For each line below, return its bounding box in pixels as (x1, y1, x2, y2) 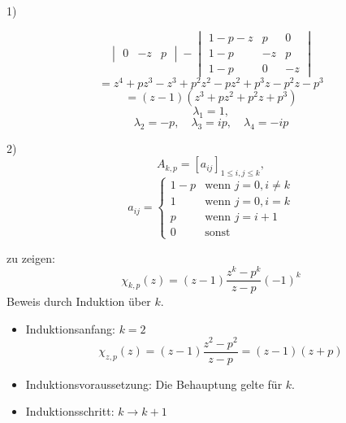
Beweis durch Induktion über (6, 293, 151, 310)
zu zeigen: (6, 249, 55, 266)
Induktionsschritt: (25, 403, 115, 420)
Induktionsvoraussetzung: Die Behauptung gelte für (25, 375, 283, 392)
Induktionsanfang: (25, 320, 115, 337)
